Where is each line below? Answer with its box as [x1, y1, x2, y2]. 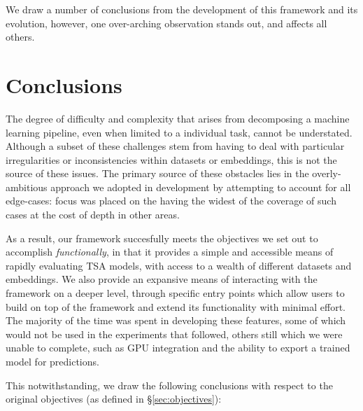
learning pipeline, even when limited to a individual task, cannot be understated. [6, 125, 353, 139]
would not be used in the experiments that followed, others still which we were [6, 326, 343, 341]
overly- [312, 166, 341, 181]
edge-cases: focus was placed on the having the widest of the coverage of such [6, 193, 336, 208]
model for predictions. [6, 354, 99, 368]
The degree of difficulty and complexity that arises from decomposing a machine [6, 111, 350, 125]
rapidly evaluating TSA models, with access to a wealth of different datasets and [6, 258, 352, 272]
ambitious [6, 179, 48, 194]
